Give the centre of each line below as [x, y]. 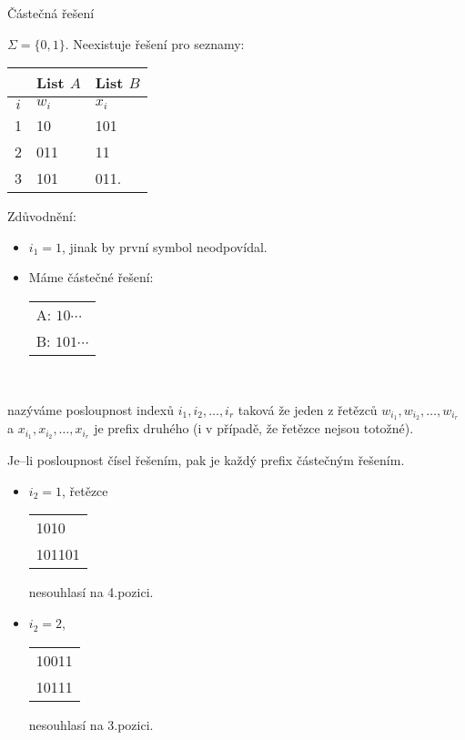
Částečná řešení [51, 13]
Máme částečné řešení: [91, 277]
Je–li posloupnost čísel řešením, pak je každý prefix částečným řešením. [206, 460]
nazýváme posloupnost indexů [91, 409]
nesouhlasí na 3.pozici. [91, 724]
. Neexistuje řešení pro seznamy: [155, 43]
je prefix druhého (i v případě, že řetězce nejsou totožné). [254, 428]
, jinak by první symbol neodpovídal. [164, 246]
